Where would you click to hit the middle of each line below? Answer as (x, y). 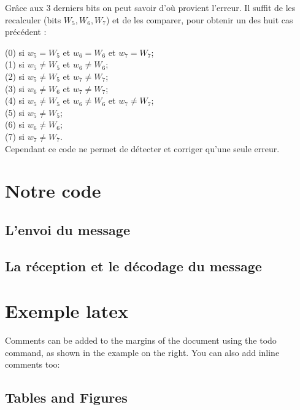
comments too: (33, 364)
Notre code (53, 191)
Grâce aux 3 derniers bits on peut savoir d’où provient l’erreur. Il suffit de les (150, 7)
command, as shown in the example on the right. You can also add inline (142, 352)
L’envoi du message (67, 229)
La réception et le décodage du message (133, 265)
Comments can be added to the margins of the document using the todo (141, 340)
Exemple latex (67, 311)
